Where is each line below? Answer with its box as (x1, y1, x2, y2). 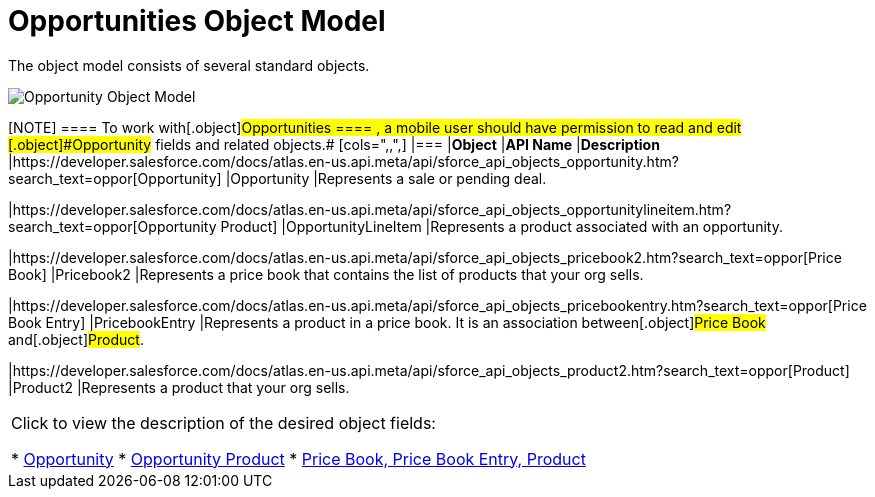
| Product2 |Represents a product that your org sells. (8, 378, 350, 396)
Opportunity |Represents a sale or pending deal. (230, 169, 547, 187)
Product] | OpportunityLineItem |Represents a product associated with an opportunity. (220, 217, 783, 235)
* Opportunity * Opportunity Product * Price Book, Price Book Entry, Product (11, 448, 586, 469)
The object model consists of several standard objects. (8, 56, 370, 74)
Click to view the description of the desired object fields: (11, 412, 436, 433)
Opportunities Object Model (8, 4, 386, 38)
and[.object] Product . (8, 330, 144, 348)
